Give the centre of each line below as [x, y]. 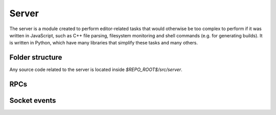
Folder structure [36, 57]
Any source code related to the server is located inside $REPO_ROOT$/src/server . [96, 70]
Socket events [33, 100]
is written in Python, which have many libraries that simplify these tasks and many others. [104, 43]
